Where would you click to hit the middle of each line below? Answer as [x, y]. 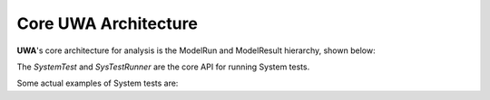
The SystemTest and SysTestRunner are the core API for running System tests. [163, 67]
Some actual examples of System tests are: [98, 83]
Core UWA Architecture [108, 23]
